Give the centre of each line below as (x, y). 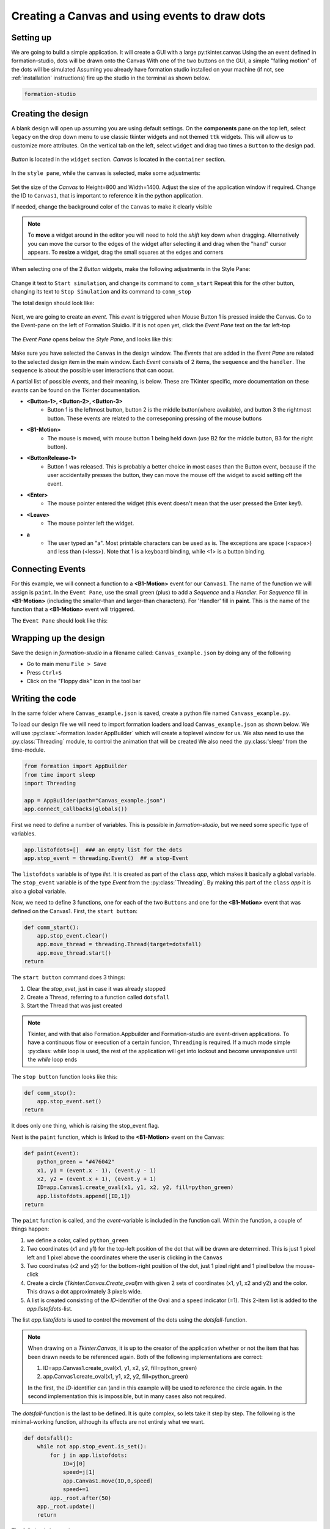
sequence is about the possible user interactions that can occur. (93, 370)
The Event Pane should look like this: (60, 620)
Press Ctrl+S (44, 672)
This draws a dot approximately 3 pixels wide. (84, 1292)
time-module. (28, 750)
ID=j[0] (74, 1464)
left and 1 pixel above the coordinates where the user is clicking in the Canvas (125, 1257)
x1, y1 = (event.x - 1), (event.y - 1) (97, 1170)
